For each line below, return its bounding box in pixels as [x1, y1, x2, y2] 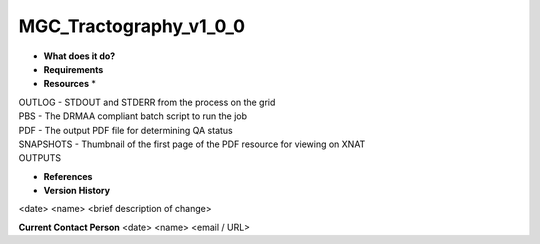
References [43, 170, 93, 182]
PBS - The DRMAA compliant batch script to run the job [18, 110, 248, 122]
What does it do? [43, 50, 116, 62]
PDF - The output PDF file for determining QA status [18, 124, 234, 136]
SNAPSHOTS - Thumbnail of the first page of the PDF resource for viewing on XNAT [18, 138, 366, 150]
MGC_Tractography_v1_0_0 [18, 15, 245, 37]
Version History [43, 185, 110, 197]
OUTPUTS [18, 152, 62, 164]
